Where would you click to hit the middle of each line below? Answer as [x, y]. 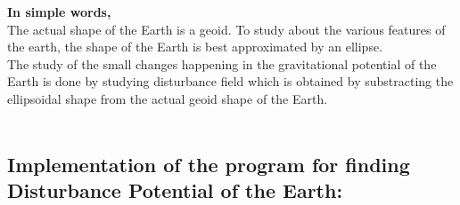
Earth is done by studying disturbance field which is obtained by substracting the [230, 81]
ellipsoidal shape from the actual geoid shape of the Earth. [168, 98]
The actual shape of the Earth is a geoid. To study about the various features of [226, 29]
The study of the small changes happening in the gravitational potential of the [222, 63]
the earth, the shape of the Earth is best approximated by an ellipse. [195, 47]
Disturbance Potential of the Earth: [175, 189]
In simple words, [59, 12]
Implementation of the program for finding [209, 164]
